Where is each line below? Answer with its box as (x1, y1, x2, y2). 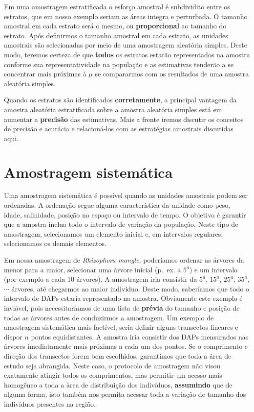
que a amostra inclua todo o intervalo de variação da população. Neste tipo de (4, 219, 238, 229)
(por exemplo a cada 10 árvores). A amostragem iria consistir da (4, 274, 197, 284)
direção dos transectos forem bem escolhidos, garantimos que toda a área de (4, 350, 232, 361)
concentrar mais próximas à (4, 69, 86, 79)
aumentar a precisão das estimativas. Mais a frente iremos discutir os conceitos (4, 114, 244, 124)
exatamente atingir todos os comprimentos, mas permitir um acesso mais (4, 370, 222, 380)
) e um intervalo (190, 264, 238, 274)
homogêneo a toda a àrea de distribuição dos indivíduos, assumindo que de (4, 379, 233, 389)
